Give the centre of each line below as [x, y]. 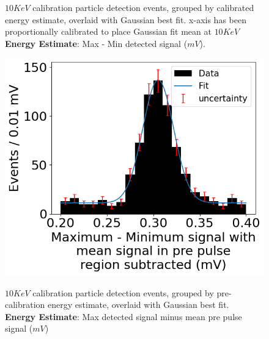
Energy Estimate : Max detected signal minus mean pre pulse [123, 316]
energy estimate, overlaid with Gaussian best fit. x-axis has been [126, 19]
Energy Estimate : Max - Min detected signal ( [96, 43]
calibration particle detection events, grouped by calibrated [143, 7]
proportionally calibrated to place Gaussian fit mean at [108, 31]
